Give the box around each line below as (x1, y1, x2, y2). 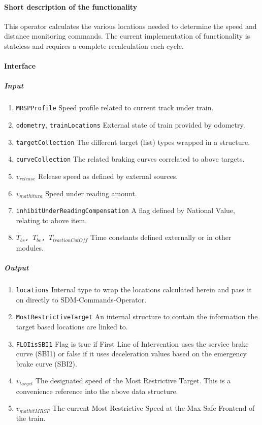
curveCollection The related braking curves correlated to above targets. (16, 154, 245, 164)
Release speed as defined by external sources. (38, 170, 178, 181)
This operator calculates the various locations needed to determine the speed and (4, 20, 257, 31)
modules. (16, 242, 44, 253)
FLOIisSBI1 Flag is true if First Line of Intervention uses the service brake (16, 338, 249, 349)
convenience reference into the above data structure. (16, 385, 178, 396)
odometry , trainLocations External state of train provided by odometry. (16, 119, 245, 130)
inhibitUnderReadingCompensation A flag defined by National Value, (16, 205, 235, 216)
